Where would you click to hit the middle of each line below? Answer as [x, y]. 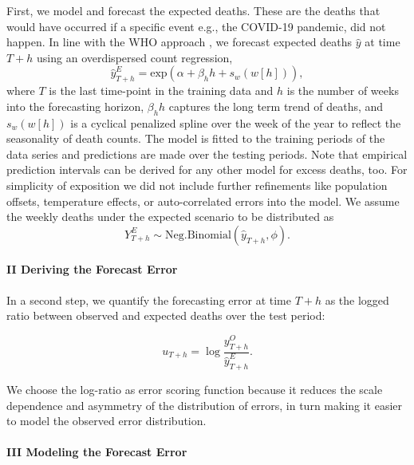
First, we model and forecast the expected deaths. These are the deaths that [193, 10]
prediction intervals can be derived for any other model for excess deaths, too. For [207, 169]
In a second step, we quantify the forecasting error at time [149, 299]
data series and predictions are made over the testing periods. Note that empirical [207, 154]
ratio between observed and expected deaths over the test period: [166, 315]
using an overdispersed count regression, [135, 57]
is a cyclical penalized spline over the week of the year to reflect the [236, 122]
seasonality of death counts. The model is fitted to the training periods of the [196, 138]
